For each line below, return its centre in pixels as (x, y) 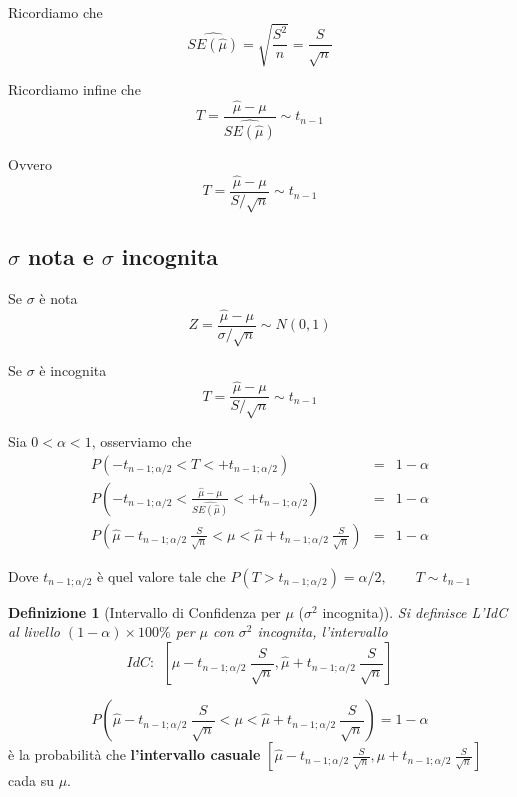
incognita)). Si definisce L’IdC (415, 611)
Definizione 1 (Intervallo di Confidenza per (144, 611)
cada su (31, 780)
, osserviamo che (141, 441)
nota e (61, 256)
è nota (58, 297)
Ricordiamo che (55, 12)
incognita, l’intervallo (322, 631)
